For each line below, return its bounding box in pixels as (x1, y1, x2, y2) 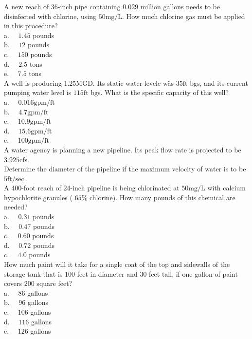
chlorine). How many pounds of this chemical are (89, 192, 235, 202)
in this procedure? (4, 20, 58, 31)
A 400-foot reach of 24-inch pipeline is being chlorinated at (4, 183, 180, 193)
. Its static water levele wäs (92, 77, 174, 88)
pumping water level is (4, 87, 72, 97)
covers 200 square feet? (4, 278, 72, 288)
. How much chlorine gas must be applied (122, 11, 245, 21)
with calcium (207, 183, 246, 193)
